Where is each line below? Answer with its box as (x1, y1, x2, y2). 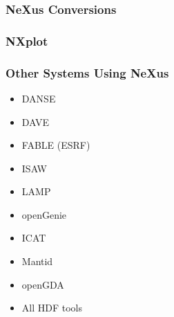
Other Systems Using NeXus (6, 64, 169, 81)
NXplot (6, 32, 48, 49)
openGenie (21, 207, 67, 221)
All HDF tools (21, 300, 82, 315)
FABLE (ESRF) (21, 138, 90, 152)
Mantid (21, 254, 53, 269)
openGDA (21, 277, 64, 291)
